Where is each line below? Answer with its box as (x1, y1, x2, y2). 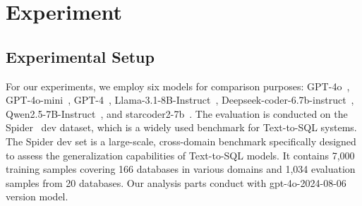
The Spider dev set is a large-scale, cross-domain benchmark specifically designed (6, 133, 356, 148)
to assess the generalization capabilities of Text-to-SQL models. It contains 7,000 (6, 147, 355, 162)
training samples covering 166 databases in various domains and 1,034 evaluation (6, 162, 356, 176)
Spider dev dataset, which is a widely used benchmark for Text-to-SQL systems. (6, 120, 357, 135)
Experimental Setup (6, 45, 155, 67)
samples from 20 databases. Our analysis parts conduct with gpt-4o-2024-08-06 (6, 175, 346, 190)
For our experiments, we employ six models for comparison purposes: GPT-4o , (6, 78, 350, 93)
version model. (6, 189, 68, 204)
